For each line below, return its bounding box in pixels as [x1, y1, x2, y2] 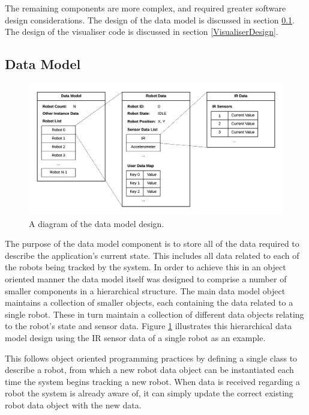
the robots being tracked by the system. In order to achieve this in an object [5, 261, 286, 273]
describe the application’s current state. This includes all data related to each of [5, 249, 299, 261]
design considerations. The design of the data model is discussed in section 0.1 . [5, 13, 295, 26]
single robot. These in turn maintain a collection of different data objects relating [5, 307, 304, 320]
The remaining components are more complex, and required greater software [5, 2, 286, 14]
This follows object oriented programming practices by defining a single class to [5, 351, 298, 364]
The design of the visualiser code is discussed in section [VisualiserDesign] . [5, 25, 278, 38]
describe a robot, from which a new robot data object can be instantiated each [5, 363, 294, 376]
